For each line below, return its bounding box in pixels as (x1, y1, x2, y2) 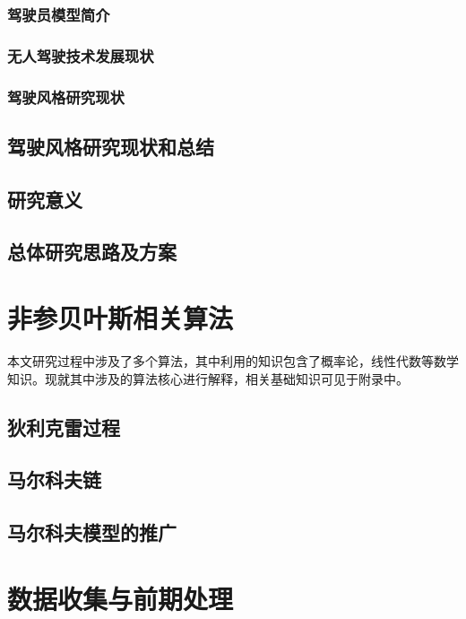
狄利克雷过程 (7, 413, 120, 440)
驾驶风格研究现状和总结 (7, 132, 214, 160)
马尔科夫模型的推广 (7, 519, 177, 546)
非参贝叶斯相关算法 (7, 300, 234, 336)
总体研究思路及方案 (7, 238, 177, 266)
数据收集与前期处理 (7, 580, 234, 616)
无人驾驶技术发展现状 (7, 44, 154, 66)
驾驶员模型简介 (7, 3, 110, 25)
